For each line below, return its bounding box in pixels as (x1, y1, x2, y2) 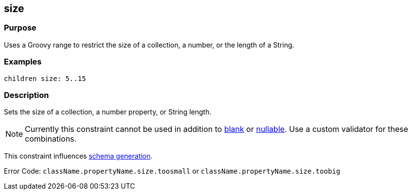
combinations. (25, 134, 77, 144)
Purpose (4, 23, 36, 33)
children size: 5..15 (4, 74, 86, 82)
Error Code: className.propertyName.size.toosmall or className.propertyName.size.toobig (4, 167, 340, 176)
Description (4, 90, 49, 100)
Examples (4, 57, 42, 67)
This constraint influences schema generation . (4, 152, 153, 161)
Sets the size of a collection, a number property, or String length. (4, 108, 212, 116)
